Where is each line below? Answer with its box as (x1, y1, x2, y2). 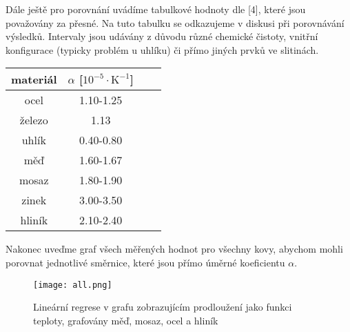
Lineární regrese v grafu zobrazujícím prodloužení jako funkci (33, 300, 292, 314)
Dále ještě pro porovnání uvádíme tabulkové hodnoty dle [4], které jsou (6, 2, 306, 16)
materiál (11, 71, 57, 88)
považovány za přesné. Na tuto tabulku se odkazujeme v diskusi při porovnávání (6, 15, 344, 30)
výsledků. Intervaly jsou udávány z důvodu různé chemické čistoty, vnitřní (6, 29, 318, 43)
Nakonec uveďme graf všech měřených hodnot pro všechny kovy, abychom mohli (6, 242, 343, 256)
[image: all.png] (33, 280, 112, 290)
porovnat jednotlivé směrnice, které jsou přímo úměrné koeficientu (6, 255, 285, 269)
